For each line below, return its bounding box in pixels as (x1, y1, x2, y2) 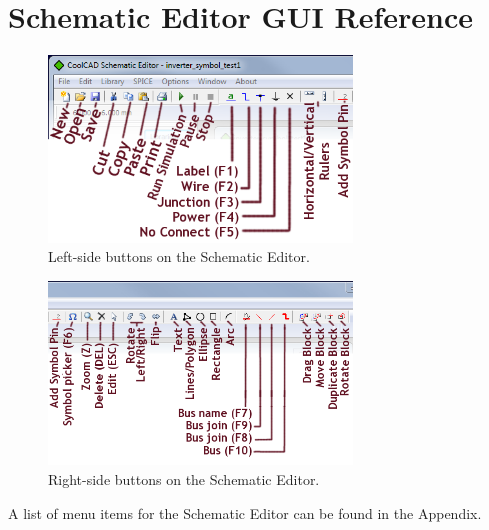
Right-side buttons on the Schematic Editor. (48, 468, 320, 489)
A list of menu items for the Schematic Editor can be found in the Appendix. (8, 502, 482, 523)
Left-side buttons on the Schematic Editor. (48, 246, 310, 267)
